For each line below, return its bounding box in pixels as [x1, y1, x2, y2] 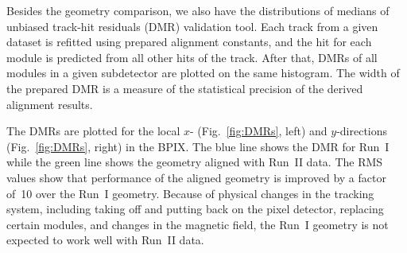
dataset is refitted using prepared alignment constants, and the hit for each [6, 33, 372, 50]
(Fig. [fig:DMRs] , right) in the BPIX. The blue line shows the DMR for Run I [6, 138, 390, 154]
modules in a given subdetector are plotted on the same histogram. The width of [6, 64, 400, 81]
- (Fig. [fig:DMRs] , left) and [190, 123, 328, 139]
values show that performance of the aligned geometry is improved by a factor [6, 169, 386, 185]
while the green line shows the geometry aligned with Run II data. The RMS [6, 154, 383, 170]
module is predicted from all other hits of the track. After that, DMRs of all [6, 49, 378, 65]
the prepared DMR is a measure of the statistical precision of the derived [6, 80, 363, 96]
